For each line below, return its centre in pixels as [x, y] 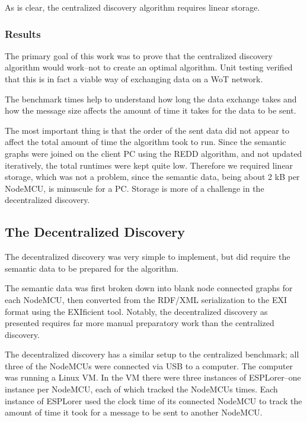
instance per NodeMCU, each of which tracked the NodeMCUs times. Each [141, 389]
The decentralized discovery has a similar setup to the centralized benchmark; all [152, 354]
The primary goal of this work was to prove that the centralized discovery [139, 55]
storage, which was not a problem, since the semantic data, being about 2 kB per [152, 177]
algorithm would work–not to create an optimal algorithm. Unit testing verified [149, 67]
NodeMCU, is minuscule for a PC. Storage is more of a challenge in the [135, 188]
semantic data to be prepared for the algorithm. [92, 268]
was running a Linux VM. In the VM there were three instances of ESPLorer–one [153, 377]
